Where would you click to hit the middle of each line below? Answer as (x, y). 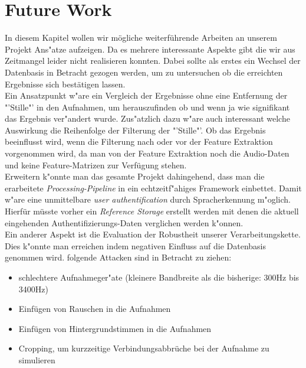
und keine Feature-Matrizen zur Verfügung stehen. (96, 165)
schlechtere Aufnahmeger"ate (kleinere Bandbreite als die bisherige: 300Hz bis (159, 277)
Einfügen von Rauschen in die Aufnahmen (95, 309)
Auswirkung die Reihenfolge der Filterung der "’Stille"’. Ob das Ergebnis (135, 130)
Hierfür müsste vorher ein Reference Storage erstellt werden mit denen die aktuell (152, 211)
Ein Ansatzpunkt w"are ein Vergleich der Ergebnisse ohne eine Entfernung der (146, 95)
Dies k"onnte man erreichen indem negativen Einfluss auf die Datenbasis (136, 245)
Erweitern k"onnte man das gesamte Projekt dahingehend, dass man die (135, 176)
